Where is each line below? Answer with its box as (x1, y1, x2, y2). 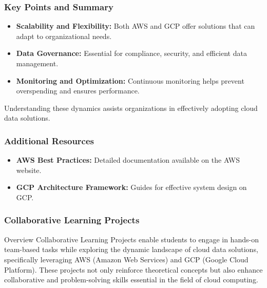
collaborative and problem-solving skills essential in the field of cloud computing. (4, 274, 258, 285)
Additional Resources (4, 134, 94, 147)
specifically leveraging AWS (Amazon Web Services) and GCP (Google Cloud (4, 254, 249, 264)
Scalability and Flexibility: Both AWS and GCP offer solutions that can (16, 21, 255, 31)
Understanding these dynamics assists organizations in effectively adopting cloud (4, 102, 258, 113)
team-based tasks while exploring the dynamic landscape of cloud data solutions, (4, 244, 258, 255)
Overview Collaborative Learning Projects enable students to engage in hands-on (4, 234, 259, 244)
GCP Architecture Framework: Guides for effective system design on (16, 182, 247, 193)
